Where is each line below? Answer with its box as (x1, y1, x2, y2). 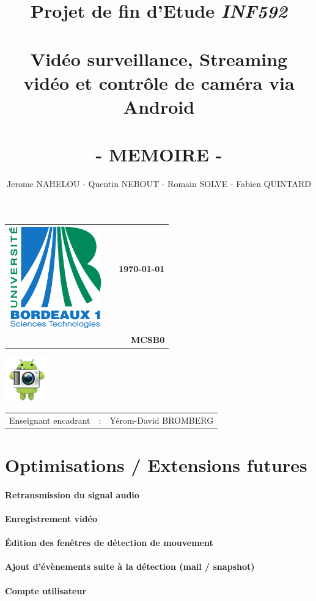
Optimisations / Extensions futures (5, 452, 307, 477)
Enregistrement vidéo (5, 512, 97, 525)
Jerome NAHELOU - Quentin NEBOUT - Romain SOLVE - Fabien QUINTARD (6, 177, 311, 190)
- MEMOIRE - (95, 142, 222, 167)
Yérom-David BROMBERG (109, 413, 214, 426)
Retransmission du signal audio (5, 488, 139, 501)
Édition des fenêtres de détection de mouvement (5, 536, 213, 549)
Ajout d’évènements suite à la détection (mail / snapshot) (5, 560, 255, 573)
